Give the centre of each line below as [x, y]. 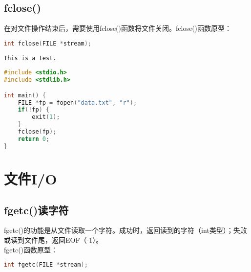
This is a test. [30, 58]
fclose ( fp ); [37, 132]
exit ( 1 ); [46, 117]
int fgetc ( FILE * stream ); [46, 265]
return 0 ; [34, 139]
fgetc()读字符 [36, 210]
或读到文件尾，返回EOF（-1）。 [53, 239]
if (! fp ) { [34, 110]
